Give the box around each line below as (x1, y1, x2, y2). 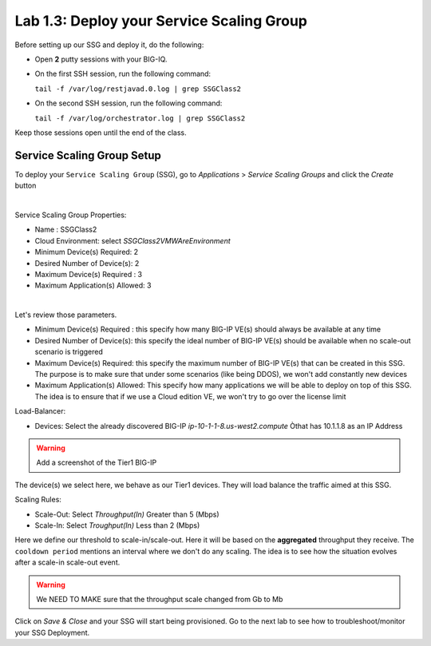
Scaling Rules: (14, 495, 61, 505)
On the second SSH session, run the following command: (34, 98, 223, 108)
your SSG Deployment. (14, 628, 90, 637)
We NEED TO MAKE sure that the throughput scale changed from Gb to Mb (36, 594, 283, 604)
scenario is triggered (34, 347, 104, 357)
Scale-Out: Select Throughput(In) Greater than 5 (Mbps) (34, 509, 219, 519)
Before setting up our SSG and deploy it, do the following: (14, 40, 204, 50)
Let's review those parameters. (14, 310, 117, 319)
